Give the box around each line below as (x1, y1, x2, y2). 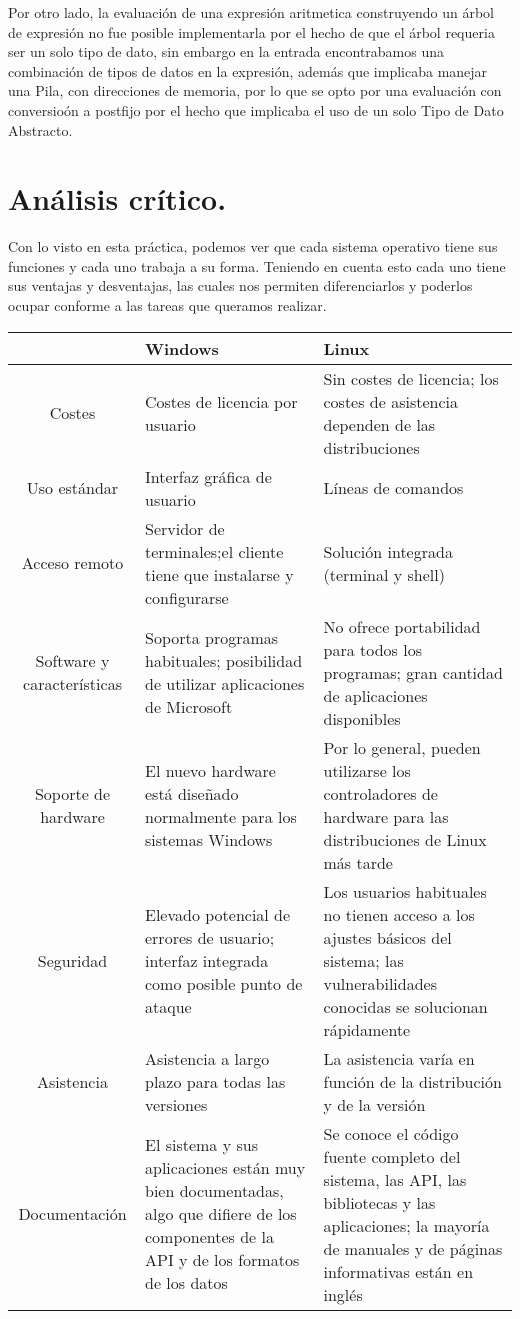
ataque (144, 994, 192, 1018)
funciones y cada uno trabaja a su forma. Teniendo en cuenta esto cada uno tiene (8, 255, 506, 276)
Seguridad (37, 948, 108, 972)
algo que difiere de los (144, 1202, 297, 1226)
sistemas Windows (144, 827, 273, 851)
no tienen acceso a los (323, 902, 475, 926)
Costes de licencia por (144, 389, 298, 413)
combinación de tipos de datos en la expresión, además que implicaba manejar (8, 60, 488, 81)
